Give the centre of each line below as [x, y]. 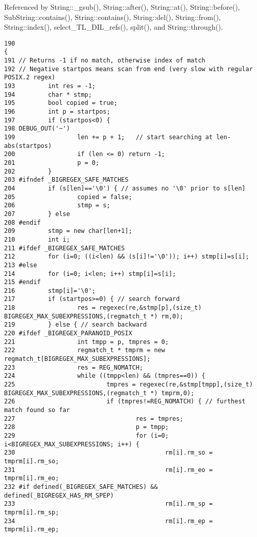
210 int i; [37, 239]
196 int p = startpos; [57, 112]
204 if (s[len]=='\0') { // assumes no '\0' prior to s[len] [125, 188]
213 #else [21, 265]
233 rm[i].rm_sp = [109, 504]
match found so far [37, 410]
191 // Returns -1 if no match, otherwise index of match [105, 61]
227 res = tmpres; [94, 418]
